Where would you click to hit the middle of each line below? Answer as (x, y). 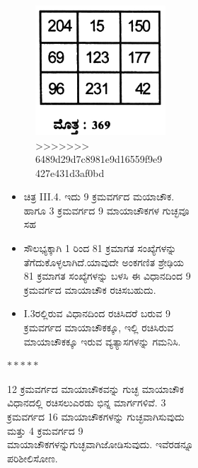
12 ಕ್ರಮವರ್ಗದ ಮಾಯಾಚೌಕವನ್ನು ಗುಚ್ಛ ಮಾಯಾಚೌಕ (96, 388)
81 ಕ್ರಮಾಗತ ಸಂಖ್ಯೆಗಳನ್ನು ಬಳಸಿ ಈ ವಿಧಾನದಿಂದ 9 (107, 276)
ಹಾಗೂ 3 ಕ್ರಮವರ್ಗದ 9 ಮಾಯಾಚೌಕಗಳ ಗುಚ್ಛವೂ (106, 210)
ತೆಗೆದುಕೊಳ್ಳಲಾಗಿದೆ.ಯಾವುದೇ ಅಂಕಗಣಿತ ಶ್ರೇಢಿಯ (104, 262)
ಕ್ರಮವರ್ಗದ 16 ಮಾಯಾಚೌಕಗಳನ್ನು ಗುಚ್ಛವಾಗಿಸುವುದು (96, 416)
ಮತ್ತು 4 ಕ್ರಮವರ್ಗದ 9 (45, 430)
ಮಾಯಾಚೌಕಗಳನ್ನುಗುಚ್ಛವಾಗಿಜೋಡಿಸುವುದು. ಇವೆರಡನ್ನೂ (100, 444)
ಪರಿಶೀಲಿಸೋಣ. (33, 458)
